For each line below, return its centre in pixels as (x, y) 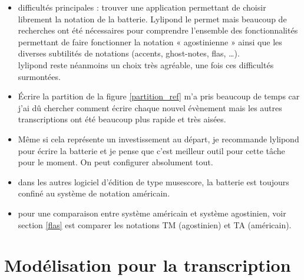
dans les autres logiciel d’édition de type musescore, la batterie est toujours (153, 181)
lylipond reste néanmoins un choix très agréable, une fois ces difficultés (146, 64)
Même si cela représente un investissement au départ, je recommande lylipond (158, 139)
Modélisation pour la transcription (148, 265)
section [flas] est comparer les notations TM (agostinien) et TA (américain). (155, 224)
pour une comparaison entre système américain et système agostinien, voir (152, 213)
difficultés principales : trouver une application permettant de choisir (142, 7)
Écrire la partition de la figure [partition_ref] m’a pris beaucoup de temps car (159, 96)
